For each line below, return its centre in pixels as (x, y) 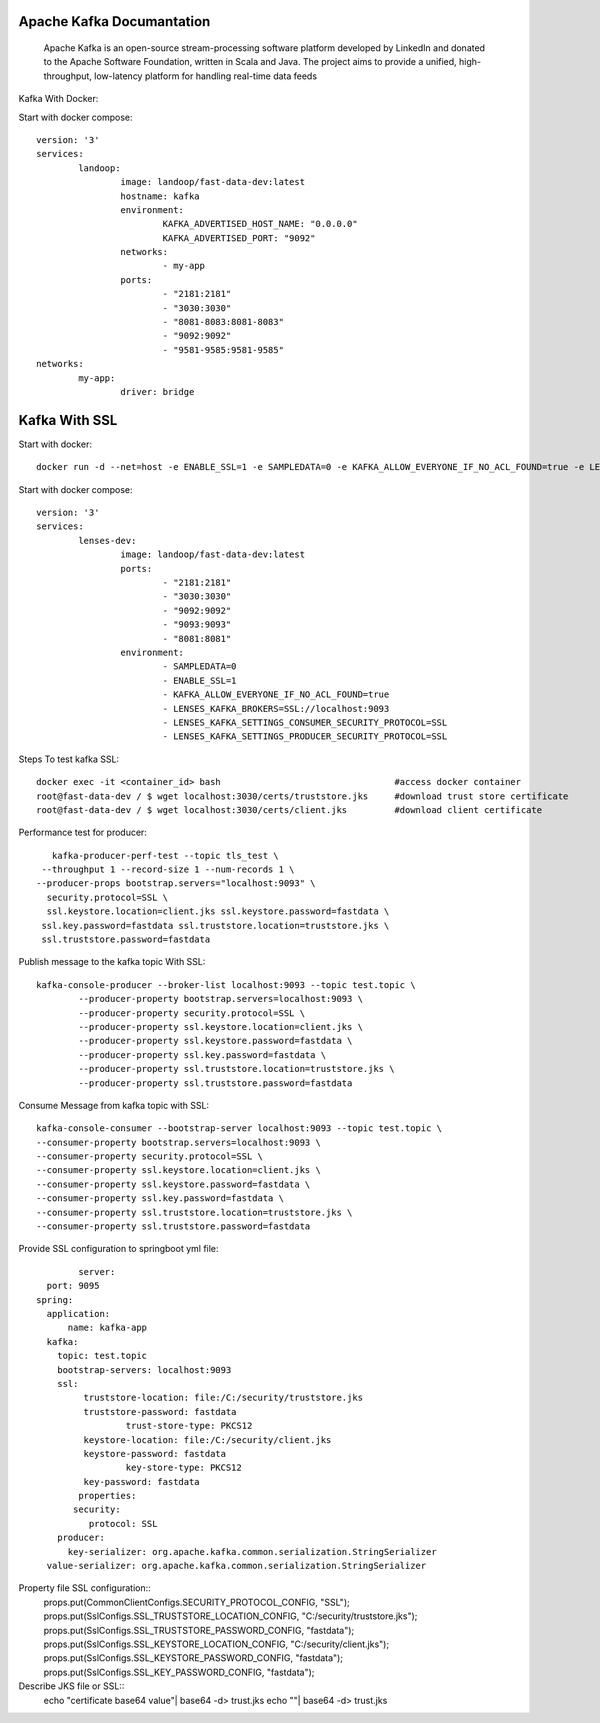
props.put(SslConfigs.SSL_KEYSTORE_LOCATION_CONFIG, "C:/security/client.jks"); (216, 1644)
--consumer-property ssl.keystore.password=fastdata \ (173, 1184)
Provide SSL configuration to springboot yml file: (118, 1249)
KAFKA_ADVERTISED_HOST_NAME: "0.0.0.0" (260, 224)
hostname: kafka (160, 196)
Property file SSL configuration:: (85, 1588)
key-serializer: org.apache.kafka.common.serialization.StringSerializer (252, 1551)
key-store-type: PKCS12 (183, 1468)
